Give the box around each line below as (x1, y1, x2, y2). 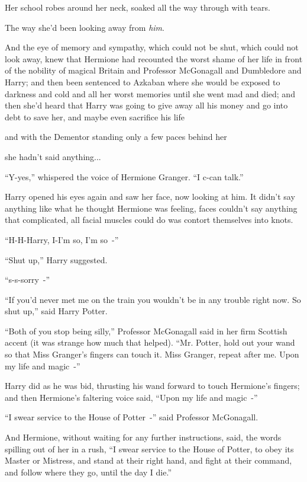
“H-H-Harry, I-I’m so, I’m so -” (5, 233, 119, 245)
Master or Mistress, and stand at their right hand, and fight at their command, (5, 454, 292, 467)
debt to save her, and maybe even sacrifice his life (5, 110, 185, 123)
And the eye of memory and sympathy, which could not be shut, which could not (5, 41, 299, 53)
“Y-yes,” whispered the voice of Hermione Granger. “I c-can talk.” (5, 170, 244, 183)
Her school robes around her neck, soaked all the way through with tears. (5, 1, 270, 13)
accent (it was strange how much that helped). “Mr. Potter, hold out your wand (5, 336, 295, 349)
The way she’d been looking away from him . (5, 21, 164, 33)
